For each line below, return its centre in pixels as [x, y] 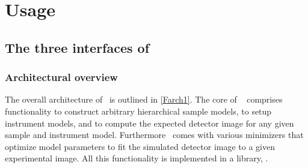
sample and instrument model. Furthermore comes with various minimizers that [154, 135]
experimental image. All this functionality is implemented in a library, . [137, 158]
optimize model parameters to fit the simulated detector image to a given [140, 146]
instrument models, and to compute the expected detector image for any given [149, 123]
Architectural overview [61, 77]
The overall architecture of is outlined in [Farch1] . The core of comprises [144, 99]
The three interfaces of [77, 47]
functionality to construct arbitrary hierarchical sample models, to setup [138, 111]
